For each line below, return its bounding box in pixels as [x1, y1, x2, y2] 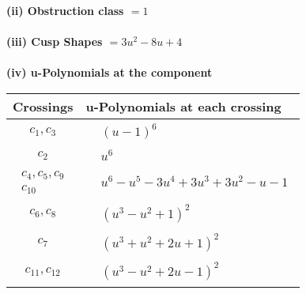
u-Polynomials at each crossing [85, 96, 281, 115]
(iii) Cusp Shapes [6, 33, 103, 50]
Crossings [13, 96, 74, 115]
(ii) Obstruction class [6, 2, 124, 18]
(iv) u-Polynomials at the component [6, 64, 213, 81]
